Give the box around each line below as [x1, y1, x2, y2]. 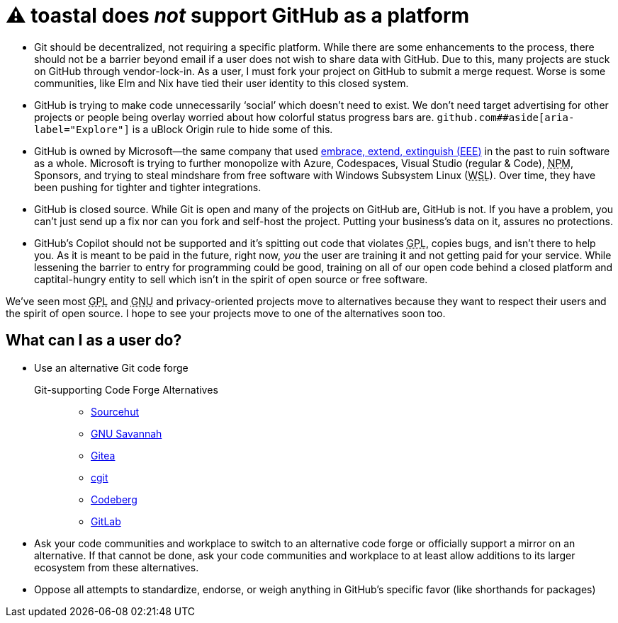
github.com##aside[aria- [437, 111, 575, 123]
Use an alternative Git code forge [34, 361, 189, 374]
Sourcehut [91, 405, 139, 418]
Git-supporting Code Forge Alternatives [34, 383, 218, 396]
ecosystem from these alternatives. [34, 561, 199, 573]
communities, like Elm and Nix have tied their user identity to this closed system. [34, 76, 409, 89]
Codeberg [91, 493, 137, 505]
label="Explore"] [34, 123, 130, 135]
